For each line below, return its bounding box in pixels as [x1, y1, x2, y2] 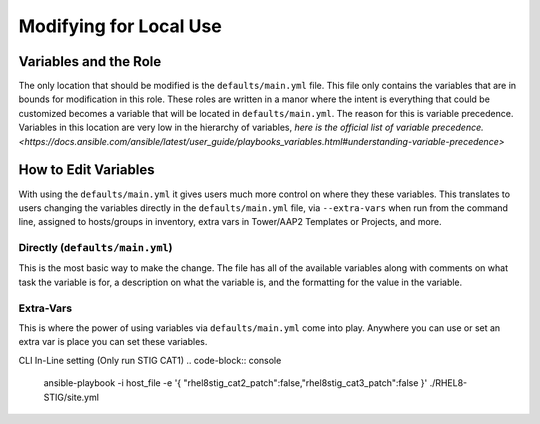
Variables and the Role [18, 53, 162, 70]
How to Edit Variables [18, 161, 155, 179]
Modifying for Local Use [18, 15, 222, 37]
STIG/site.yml [43, 391, 100, 403]
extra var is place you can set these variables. [18, 336, 208, 348]
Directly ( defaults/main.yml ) [18, 241, 174, 255]
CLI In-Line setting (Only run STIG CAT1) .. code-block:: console [18, 354, 282, 366]
